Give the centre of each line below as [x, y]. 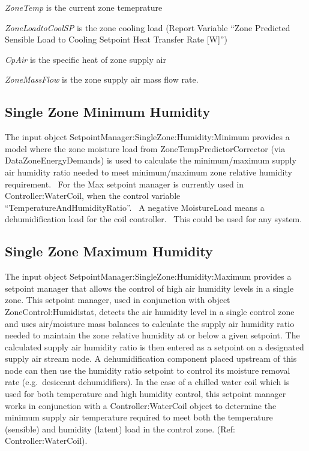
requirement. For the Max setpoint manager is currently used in [124, 184]
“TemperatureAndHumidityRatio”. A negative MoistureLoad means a [135, 207]
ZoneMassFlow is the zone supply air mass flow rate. [102, 79]
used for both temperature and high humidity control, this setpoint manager [145, 394]
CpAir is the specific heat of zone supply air [85, 59]
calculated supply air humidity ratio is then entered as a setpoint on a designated [154, 346]
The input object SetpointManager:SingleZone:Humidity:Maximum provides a [148, 276]
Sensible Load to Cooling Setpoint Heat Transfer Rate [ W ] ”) [116, 39]
